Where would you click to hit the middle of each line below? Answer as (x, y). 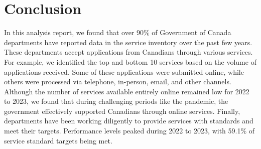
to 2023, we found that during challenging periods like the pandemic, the (116, 101)
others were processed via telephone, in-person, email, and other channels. (118, 82)
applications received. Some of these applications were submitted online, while (124, 71)
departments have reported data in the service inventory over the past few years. (128, 42)
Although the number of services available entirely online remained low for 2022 (127, 91)
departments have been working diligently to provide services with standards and (129, 121)
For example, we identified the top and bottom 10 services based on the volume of (130, 61)
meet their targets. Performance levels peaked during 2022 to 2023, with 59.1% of (129, 131)
